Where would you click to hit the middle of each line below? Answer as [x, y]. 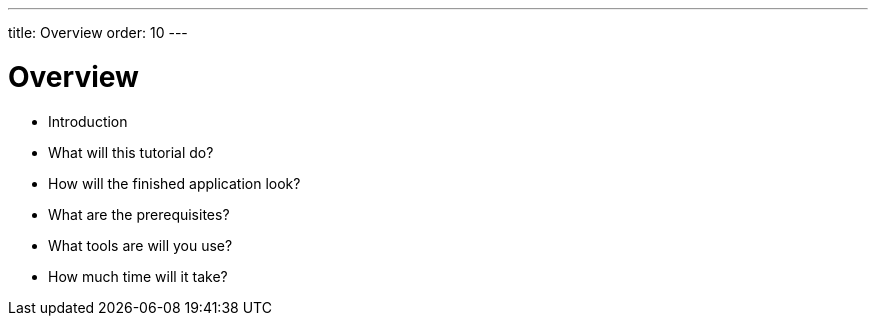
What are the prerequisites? [139, 214]
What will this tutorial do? [131, 152]
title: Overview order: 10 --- [98, 32]
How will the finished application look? [174, 183]
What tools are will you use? [140, 245]
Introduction [88, 121]
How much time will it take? [138, 276]
